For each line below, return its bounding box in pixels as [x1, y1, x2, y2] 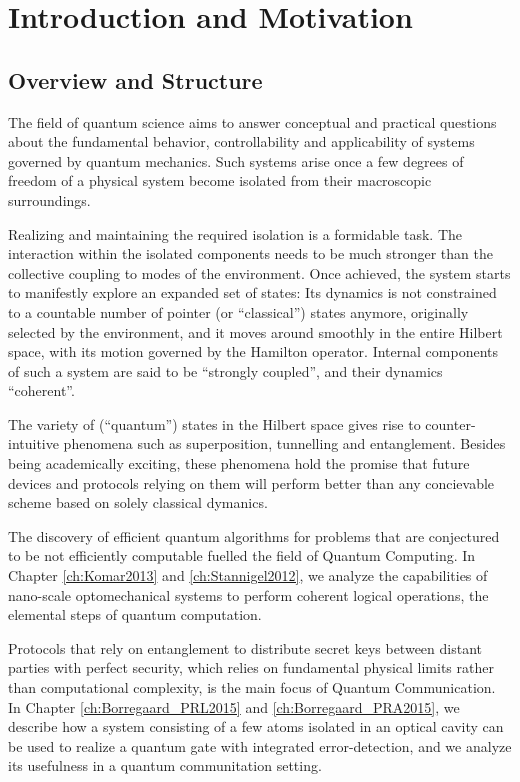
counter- [425, 413, 476, 434]
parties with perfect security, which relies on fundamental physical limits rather [8, 657, 494, 678]
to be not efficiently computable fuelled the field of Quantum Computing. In [8, 545, 476, 566]
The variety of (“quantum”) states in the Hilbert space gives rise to [8, 413, 421, 434]
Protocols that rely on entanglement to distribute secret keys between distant [8, 637, 482, 658]
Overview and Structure [8, 64, 263, 95]
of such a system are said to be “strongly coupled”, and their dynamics [8, 360, 443, 381]
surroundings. [8, 189, 91, 210]
